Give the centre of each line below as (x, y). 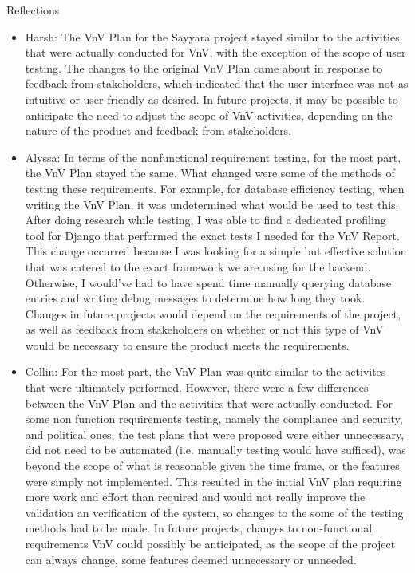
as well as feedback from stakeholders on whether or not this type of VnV (204, 329)
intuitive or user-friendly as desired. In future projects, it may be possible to (211, 99)
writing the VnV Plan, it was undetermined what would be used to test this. (212, 204)
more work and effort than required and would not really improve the (195, 497)
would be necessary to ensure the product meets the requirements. (187, 344)
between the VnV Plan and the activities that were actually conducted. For (209, 403)
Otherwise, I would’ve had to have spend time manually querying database (208, 282)
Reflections (33, 10)
